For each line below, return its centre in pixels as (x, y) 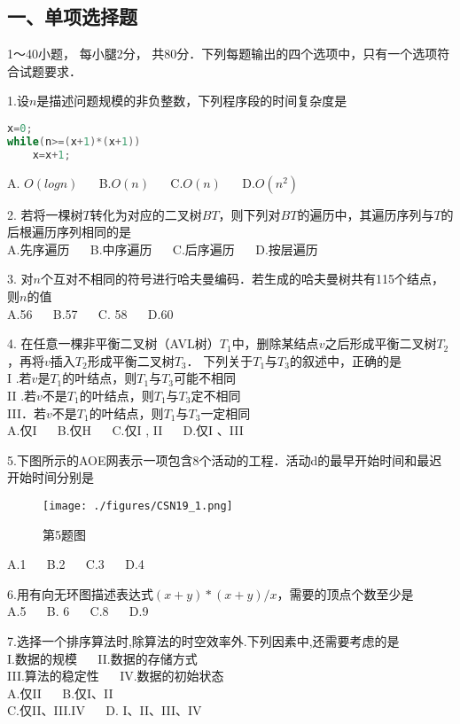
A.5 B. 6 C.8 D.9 (78, 611)
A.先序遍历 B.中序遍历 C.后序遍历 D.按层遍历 (163, 249)
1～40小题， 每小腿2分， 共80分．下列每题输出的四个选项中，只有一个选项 (222, 54)
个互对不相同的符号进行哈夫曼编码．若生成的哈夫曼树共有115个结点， (242, 279)
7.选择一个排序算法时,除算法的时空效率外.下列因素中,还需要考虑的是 (203, 640)
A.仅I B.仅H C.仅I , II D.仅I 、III (125, 430)
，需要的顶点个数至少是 (345, 593)
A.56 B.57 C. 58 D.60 (90, 313)
